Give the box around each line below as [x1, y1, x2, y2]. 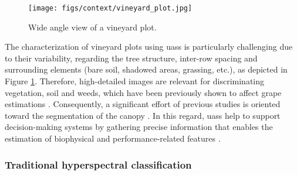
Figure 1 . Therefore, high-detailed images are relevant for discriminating [5, 75, 265, 87]
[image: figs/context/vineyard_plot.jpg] [28, 4, 193, 12]
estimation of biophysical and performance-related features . [5, 132, 221, 144]
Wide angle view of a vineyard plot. [28, 20, 157, 33]
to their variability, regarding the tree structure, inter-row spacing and [5, 52, 258, 64]
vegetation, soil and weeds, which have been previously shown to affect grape [5, 86, 282, 98]
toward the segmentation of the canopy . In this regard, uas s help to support [5, 109, 281, 121]
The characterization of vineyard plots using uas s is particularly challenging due [5, 40, 293, 53]
